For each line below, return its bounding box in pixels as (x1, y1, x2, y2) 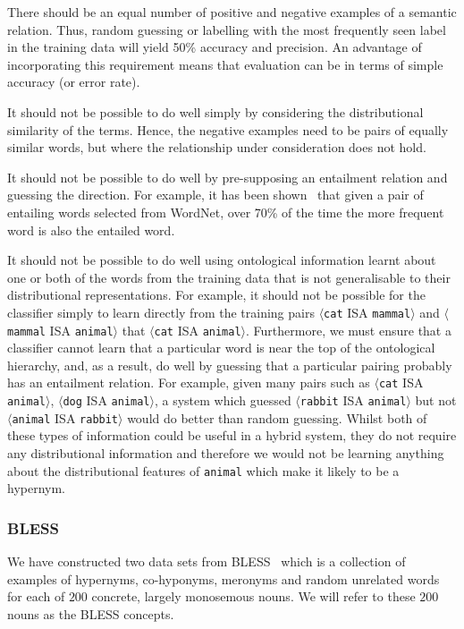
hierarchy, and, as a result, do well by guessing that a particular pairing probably (7, 355, 452, 374)
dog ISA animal (63, 391, 150, 410)
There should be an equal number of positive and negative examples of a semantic (7, 3, 457, 21)
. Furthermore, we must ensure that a (246, 320, 451, 339)
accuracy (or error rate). (7, 72, 140, 91)
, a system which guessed (154, 391, 291, 410)
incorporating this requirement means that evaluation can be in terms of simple (7, 55, 443, 73)
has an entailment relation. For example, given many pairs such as (7, 373, 370, 392)
